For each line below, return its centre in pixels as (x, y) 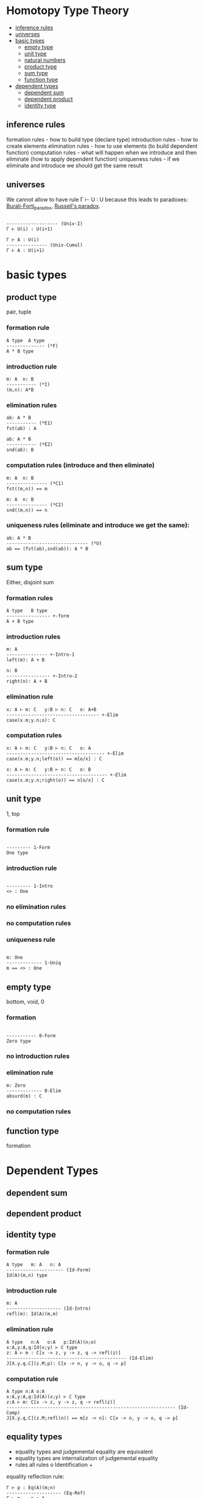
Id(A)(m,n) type (27, 1276)
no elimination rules (36, 907)
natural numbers (45, 60)
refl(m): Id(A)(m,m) (33, 1314)
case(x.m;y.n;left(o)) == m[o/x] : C (54, 758)
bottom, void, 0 (25, 1002)
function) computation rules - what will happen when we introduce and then (102, 152)
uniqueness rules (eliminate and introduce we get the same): (98, 525)
